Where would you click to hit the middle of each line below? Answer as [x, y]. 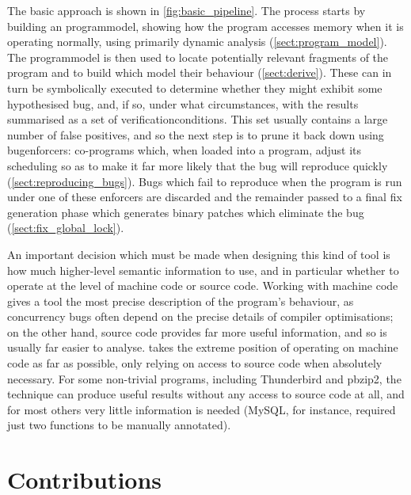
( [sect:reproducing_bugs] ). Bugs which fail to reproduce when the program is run [205, 181]
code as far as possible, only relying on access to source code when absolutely [195, 363]
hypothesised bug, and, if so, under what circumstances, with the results [183, 103]
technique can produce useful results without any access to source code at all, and [206, 394]
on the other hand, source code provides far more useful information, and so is [197, 331]
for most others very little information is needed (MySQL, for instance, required [202, 409]
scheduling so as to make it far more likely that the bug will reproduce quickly [198, 165]
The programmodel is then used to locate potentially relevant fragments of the [198, 57]
